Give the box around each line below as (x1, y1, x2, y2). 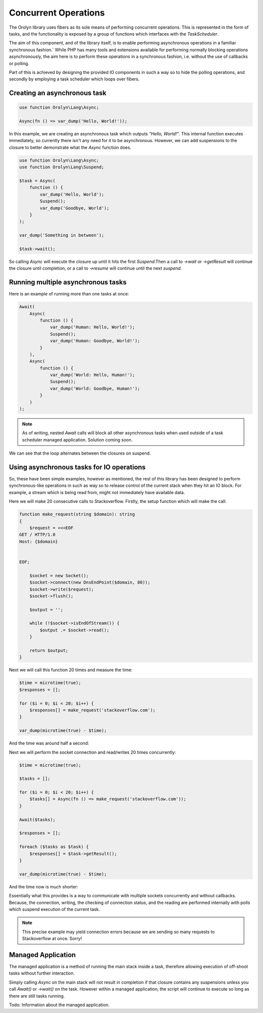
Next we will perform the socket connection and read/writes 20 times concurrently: (9, 749, 176, 755)
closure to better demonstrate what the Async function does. (9, 144, 131, 150)
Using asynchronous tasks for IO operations (9, 463, 146, 471)
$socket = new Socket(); (29, 572, 89, 578)
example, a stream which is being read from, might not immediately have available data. (9, 489, 185, 495)
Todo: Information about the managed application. (9, 1002, 110, 1008)
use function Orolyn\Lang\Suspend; (19, 165, 104, 170)
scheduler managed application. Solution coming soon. (22, 437, 133, 442)
